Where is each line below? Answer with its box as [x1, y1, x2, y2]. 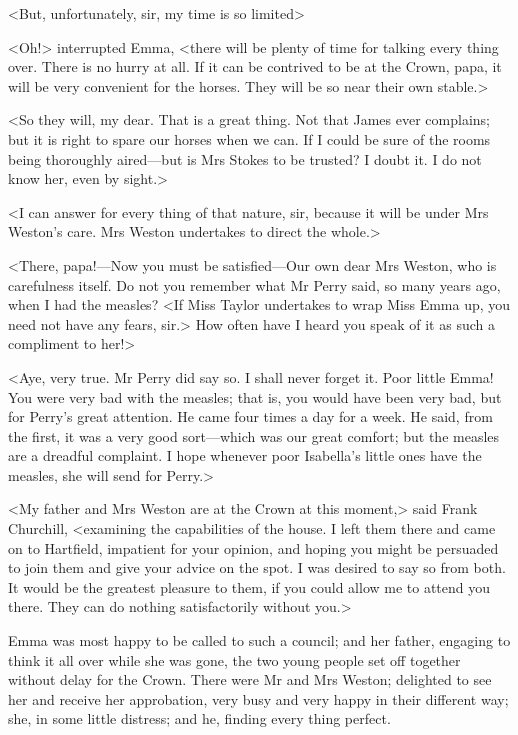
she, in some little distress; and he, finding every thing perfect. [8, 708, 391, 729]
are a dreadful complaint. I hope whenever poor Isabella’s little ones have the [8, 445, 482, 466]
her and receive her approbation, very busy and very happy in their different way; [8, 688, 509, 709]
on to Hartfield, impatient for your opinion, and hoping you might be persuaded [8, 537, 499, 558]
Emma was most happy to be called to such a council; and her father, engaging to [8, 630, 511, 651]
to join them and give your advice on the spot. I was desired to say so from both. [8, 557, 506, 578]
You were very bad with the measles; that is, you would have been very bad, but [8, 386, 502, 407]
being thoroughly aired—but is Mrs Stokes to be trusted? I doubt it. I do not [8, 148, 482, 169]
